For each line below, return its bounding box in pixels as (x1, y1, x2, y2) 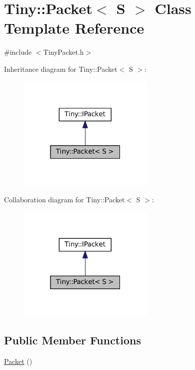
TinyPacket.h (43, 47, 84, 57)
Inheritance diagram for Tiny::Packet (4, 63, 117, 74)
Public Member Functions (4, 332, 141, 347)
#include (4, 47, 32, 57)
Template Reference (4, 18, 144, 38)
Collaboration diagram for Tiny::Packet (4, 194, 125, 204)
